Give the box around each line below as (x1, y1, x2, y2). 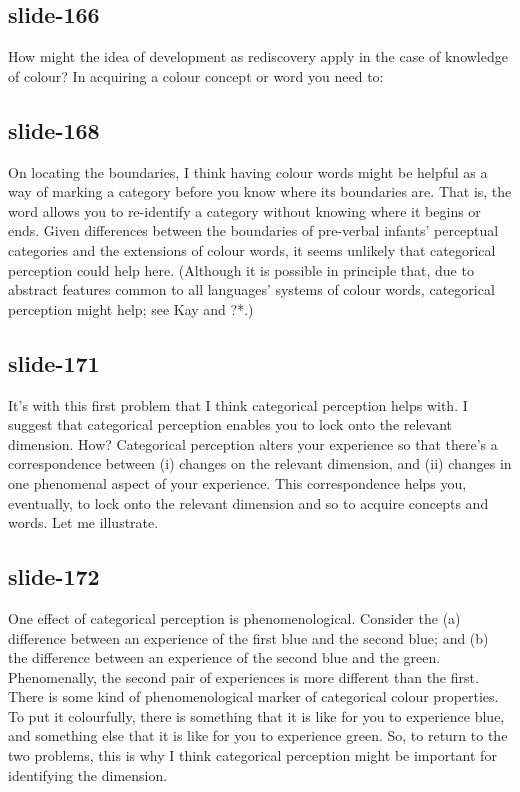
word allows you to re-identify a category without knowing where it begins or (8, 200, 481, 221)
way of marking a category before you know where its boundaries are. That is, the (8, 181, 512, 202)
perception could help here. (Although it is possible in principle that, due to (8, 259, 474, 280)
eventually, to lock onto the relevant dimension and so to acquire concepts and (8, 492, 489, 513)
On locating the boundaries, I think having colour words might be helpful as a (8, 161, 488, 182)
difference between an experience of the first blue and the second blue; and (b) (8, 627, 489, 648)
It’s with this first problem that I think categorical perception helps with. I (8, 394, 468, 415)
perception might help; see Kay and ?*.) (8, 298, 254, 319)
